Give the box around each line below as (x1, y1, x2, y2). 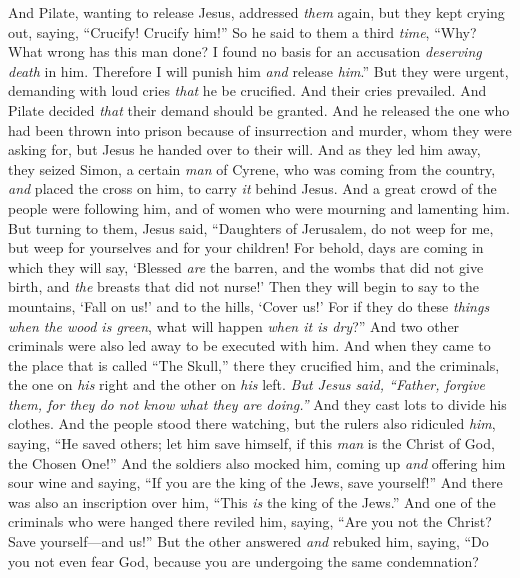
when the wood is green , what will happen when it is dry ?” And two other (8, 315, 460, 336)
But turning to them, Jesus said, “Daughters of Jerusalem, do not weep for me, (8, 217, 494, 238)
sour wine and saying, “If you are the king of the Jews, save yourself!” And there (8, 472, 503, 493)
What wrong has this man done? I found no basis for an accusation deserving (8, 41, 482, 62)
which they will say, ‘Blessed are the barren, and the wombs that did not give (8, 256, 484, 277)
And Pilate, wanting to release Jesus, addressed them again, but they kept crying (8, 2, 505, 22)
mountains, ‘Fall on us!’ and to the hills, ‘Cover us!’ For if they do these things (8, 295, 490, 316)
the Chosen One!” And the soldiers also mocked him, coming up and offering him (8, 452, 506, 473)
